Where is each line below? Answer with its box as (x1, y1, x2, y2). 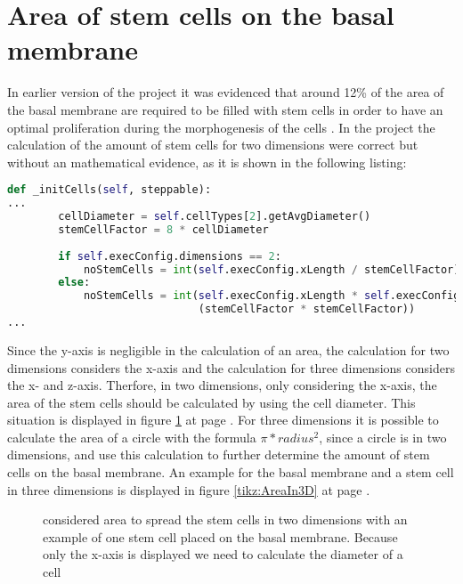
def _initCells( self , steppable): (7, 183, 212, 197)
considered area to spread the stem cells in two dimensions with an (43, 510, 408, 529)
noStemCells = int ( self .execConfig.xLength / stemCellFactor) (83, 263, 460, 276)
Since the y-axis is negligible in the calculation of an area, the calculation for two (7, 340, 450, 359)
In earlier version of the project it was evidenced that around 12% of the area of (7, 83, 444, 101)
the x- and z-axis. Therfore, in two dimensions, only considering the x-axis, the (7, 376, 437, 394)
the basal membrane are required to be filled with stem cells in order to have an (7, 100, 443, 118)
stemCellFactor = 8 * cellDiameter (58, 223, 269, 236)
